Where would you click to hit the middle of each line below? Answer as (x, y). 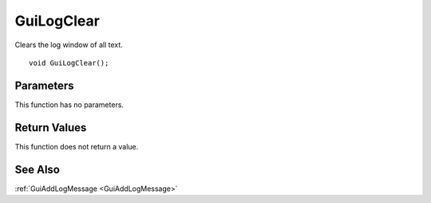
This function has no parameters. (69, 105)
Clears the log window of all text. (69, 45)
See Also (37, 169)
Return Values (51, 127)
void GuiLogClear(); (69, 63)
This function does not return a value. (77, 146)
